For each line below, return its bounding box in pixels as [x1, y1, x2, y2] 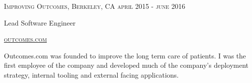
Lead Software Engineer [4, 17, 76, 28]
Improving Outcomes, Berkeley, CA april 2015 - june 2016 [4, 1, 186, 11]
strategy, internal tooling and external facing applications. [4, 69, 179, 80]
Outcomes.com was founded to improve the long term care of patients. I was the [4, 50, 246, 60]
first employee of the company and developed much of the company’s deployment [4, 60, 249, 70]
